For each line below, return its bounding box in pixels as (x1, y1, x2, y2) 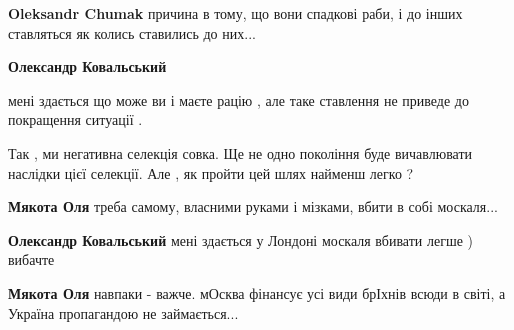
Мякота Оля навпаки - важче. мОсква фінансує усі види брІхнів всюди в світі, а (8, 282, 506, 303)
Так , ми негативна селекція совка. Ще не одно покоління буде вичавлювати (8, 142, 473, 163)
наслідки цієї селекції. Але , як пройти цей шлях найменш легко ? (8, 162, 414, 183)
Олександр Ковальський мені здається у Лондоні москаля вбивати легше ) (8, 229, 473, 250)
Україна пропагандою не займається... (8, 302, 239, 323)
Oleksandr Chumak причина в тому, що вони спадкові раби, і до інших (8, 3, 463, 23)
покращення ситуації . (8, 109, 143, 130)
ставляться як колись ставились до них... (8, 22, 256, 43)
